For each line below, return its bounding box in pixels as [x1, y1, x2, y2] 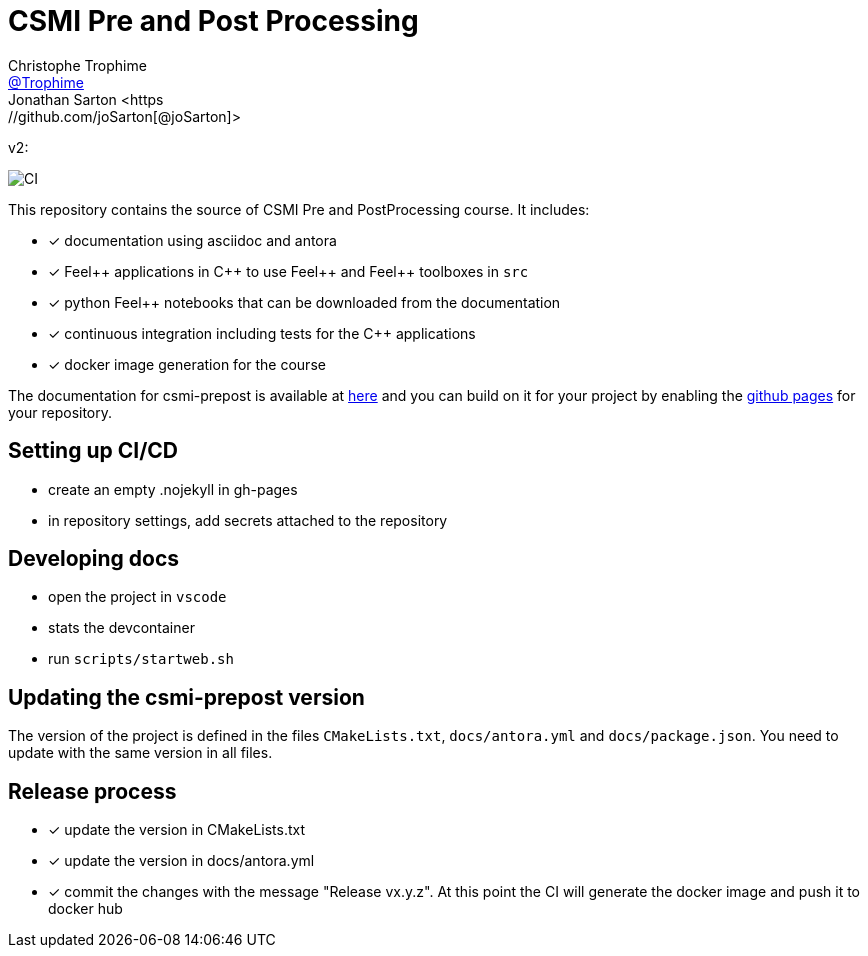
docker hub [48, 900, 123, 918]
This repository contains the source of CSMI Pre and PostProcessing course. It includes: [8, 200, 590, 218]
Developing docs [8, 546, 180, 572]
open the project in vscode [48, 588, 227, 606]
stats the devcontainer [48, 619, 195, 637]
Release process [8, 778, 177, 804]
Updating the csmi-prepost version [8, 684, 365, 710]
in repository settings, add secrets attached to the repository [48, 511, 448, 529]
